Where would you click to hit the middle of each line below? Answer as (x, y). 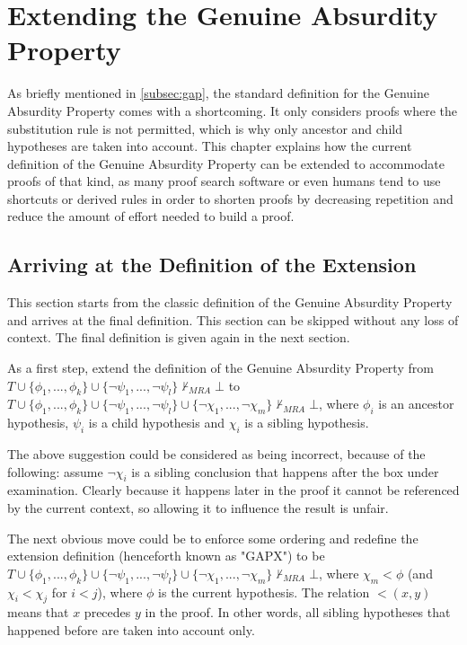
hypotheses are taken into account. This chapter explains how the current (210, 146)
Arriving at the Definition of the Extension (212, 265)
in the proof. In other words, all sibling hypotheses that (298, 612)
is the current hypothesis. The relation (264, 592)
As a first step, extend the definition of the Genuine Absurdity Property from (220, 368)
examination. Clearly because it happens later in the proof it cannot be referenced (233, 490)
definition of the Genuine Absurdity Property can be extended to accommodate (226, 163)
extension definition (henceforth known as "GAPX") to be (166, 556)
